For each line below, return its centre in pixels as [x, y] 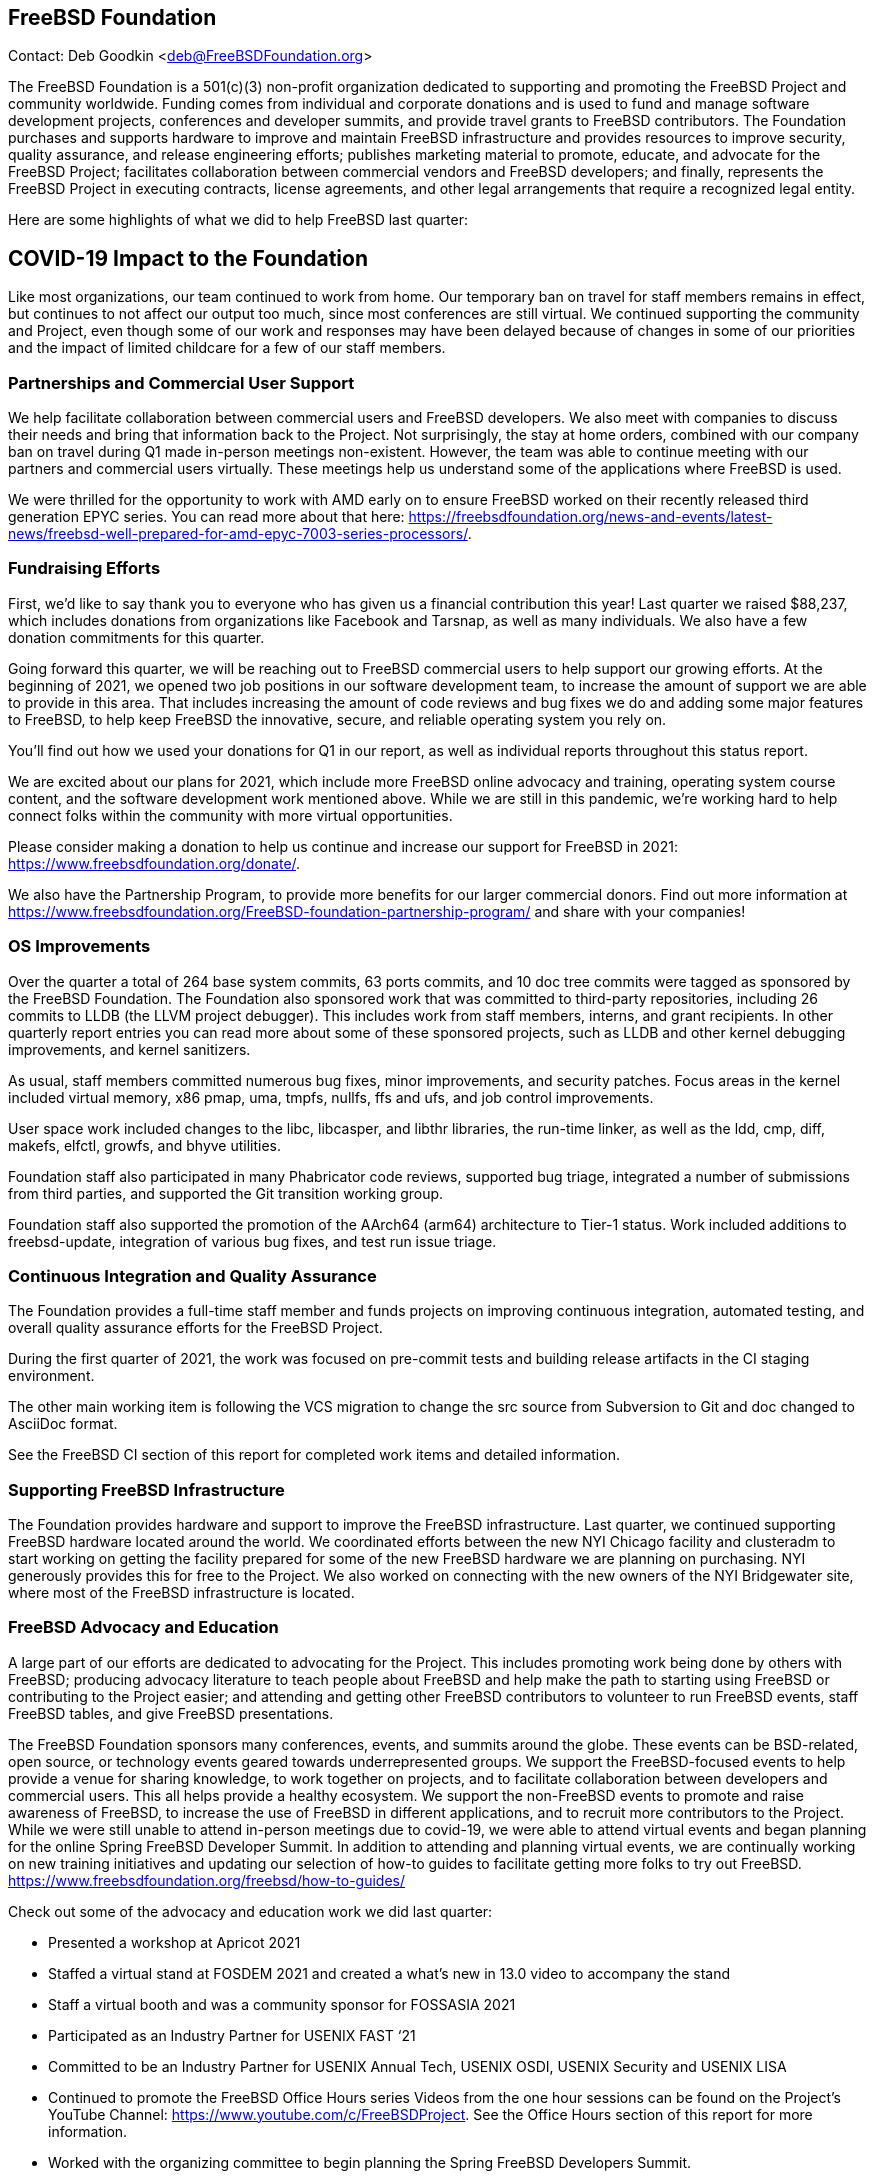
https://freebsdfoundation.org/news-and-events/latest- [590, 517]
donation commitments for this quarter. [136, 637]
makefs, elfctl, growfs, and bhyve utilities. [145, 1145]
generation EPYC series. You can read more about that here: [206, 517]
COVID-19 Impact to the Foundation [188, 258]
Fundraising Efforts [84, 568]
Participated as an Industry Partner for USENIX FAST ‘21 [232, 2035]
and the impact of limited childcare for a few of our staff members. [227, 348]
